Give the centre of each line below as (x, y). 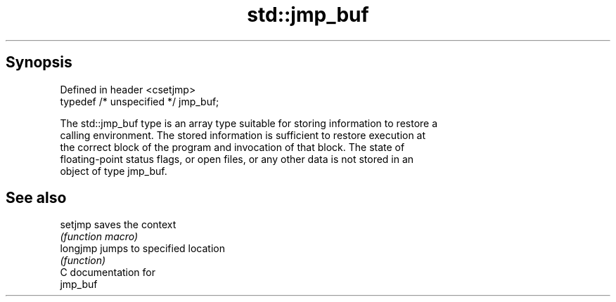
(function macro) (99, 237)
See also (36, 198)
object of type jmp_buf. (114, 171)
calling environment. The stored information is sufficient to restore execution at (243, 135)
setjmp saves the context (118, 225)
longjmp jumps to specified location (142, 249)
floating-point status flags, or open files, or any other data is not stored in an (237, 159)
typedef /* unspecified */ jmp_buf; (140, 101)
